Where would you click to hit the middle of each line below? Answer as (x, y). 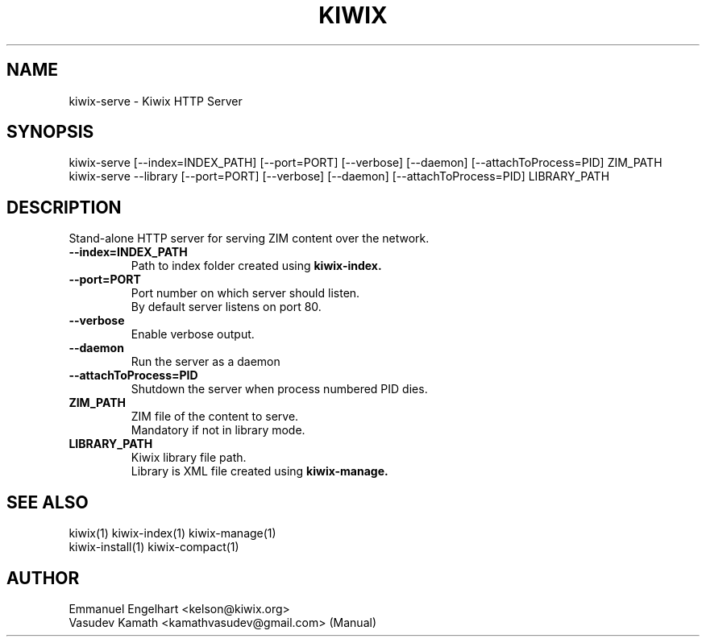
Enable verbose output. (193, 334)
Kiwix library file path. (189, 458)
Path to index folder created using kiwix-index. (256, 266)
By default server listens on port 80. (226, 307)
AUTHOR (43, 578)
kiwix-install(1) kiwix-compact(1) (154, 547)
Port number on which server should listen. (245, 293)
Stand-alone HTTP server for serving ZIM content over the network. (249, 239)
